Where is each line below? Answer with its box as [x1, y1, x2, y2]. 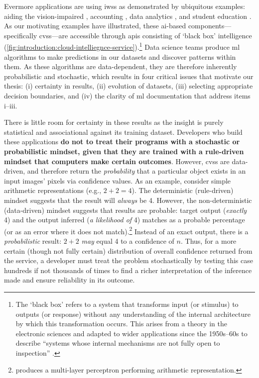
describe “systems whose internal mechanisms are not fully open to [15, 338, 220, 348]
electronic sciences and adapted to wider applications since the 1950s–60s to [15, 328, 248, 338]
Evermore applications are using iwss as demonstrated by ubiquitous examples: [4, 1, 245, 11]
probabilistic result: [4, 235, 62, 246]
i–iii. [4, 100, 17, 110]
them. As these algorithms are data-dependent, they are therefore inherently [4, 61, 237, 72]
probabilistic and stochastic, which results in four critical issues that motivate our [4, 71, 254, 81]
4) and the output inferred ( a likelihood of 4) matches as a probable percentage [4, 214, 245, 225]
